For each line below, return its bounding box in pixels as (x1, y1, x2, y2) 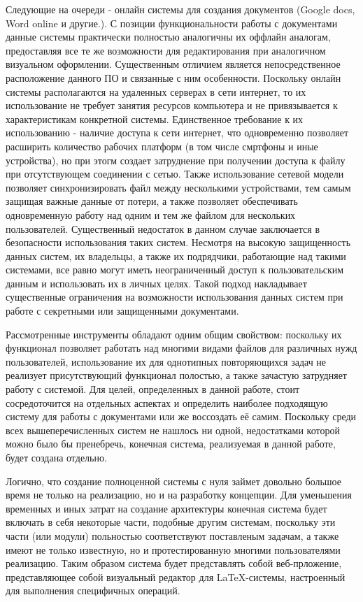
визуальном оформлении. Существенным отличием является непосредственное (6, 57, 341, 71)
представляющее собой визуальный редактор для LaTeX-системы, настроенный (6, 569, 346, 584)
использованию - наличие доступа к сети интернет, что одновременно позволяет (6, 125, 349, 140)
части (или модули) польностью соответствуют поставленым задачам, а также (6, 528, 339, 543)
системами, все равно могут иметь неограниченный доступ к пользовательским (6, 262, 344, 277)
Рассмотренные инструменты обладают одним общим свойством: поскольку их (6, 327, 342, 341)
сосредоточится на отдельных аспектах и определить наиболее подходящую (6, 395, 328, 410)
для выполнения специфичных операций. (6, 583, 180, 598)
